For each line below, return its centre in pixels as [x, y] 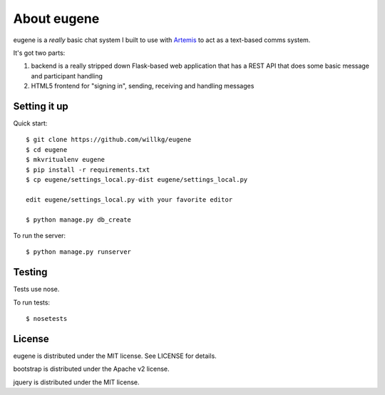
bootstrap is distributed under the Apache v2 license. [92, 369]
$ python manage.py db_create [79, 220]
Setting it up [41, 106]
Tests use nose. [36, 289]
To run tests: [31, 302]
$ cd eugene [47, 149]
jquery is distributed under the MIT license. [76, 382]
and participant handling [67, 76]
